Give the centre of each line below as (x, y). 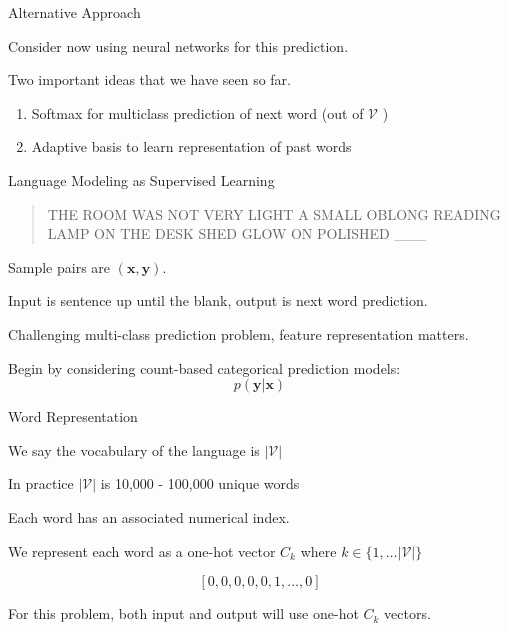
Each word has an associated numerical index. (149, 516)
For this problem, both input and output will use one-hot (183, 613)
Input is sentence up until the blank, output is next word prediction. (218, 300)
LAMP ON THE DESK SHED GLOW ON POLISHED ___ (236, 233)
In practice (41, 483)
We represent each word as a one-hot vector (142, 550)
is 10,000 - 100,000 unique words (200, 483)
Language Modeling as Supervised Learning (141, 179)
